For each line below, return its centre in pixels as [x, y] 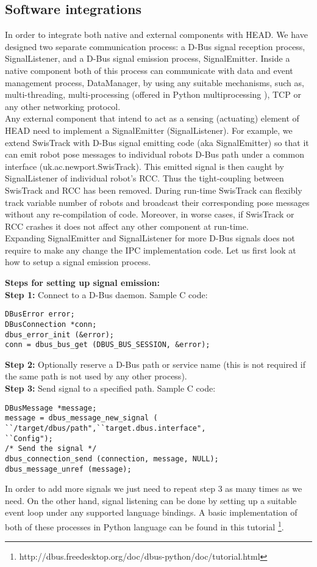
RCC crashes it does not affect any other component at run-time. [127, 226]
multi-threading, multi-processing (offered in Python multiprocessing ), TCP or [153, 94]
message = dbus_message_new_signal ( [81, 418]
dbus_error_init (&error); [59, 335]
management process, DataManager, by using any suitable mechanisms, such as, [155, 82]
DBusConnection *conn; [51, 324]
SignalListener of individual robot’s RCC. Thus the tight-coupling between [144, 178]
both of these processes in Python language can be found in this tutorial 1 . [144, 526]
